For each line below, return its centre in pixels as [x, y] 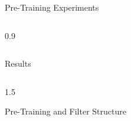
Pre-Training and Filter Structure [65, 111]
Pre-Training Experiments [52, 7]
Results [18, 63]
